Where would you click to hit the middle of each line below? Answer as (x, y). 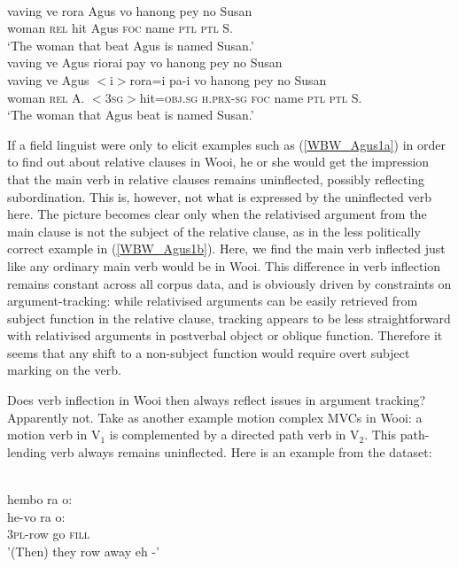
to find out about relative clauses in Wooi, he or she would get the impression (218, 162)
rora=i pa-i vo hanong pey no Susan (228, 79)
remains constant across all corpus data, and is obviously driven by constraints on (229, 283)
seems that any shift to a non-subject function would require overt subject (209, 352)
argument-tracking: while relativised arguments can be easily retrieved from (213, 301)
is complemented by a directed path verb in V (234, 435)
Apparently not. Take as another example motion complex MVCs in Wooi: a (215, 417)
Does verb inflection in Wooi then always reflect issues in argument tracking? (217, 400)
